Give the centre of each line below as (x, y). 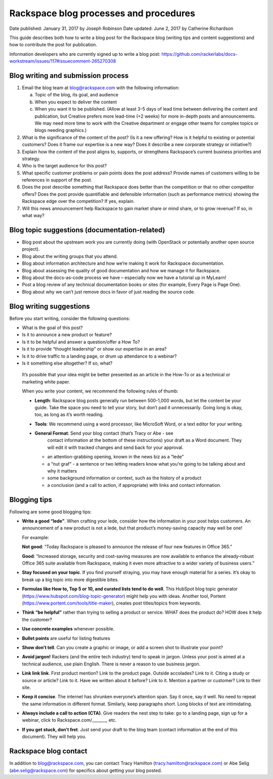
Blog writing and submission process (69, 75)
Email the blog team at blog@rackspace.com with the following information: (101, 88)
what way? (33, 216)
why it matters (62, 471)
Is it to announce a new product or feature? (67, 335)
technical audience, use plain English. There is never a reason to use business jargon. (111, 664)
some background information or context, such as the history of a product (124, 478)
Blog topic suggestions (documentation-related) (87, 230)
